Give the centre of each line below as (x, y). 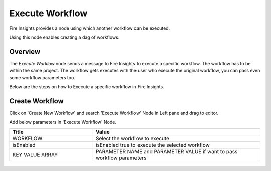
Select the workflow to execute (132, 138)
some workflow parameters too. (42, 77)
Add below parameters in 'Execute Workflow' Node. (63, 122)
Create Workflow (36, 101)
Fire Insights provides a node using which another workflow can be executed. (90, 28)
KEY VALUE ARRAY (35, 154)
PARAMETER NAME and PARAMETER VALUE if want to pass (167, 151)
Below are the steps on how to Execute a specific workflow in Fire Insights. (87, 87)
